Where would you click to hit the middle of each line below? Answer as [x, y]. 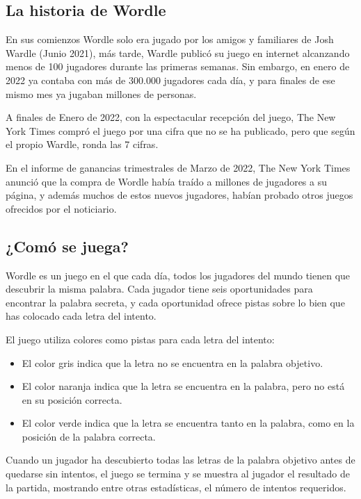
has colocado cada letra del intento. [81, 316]
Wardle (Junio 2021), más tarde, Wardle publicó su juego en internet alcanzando [178, 52]
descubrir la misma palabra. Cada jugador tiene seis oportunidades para [159, 289]
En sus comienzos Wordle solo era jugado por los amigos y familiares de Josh [170, 39]
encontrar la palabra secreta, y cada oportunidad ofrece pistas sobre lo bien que [175, 302]
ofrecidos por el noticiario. [61, 208]
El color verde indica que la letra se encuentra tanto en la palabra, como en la [188, 423]
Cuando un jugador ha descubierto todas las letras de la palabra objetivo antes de [180, 460]
